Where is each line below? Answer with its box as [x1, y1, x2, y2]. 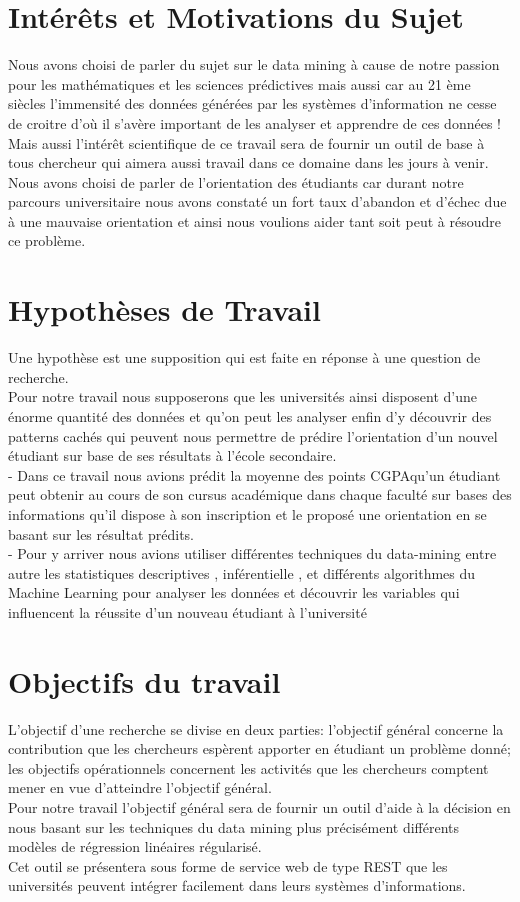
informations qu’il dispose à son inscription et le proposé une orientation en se [8, 503, 487, 524]
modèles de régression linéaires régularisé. [8, 836, 262, 857]
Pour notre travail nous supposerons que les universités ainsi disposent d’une [8, 386, 478, 407]
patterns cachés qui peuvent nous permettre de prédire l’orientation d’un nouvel [8, 425, 498, 446]
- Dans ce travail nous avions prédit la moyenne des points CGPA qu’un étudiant [8, 464, 501, 485]
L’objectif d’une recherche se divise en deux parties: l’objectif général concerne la [8, 718, 504, 739]
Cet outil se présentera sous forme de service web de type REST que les [8, 855, 448, 876]
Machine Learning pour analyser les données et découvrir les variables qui [8, 582, 460, 603]
